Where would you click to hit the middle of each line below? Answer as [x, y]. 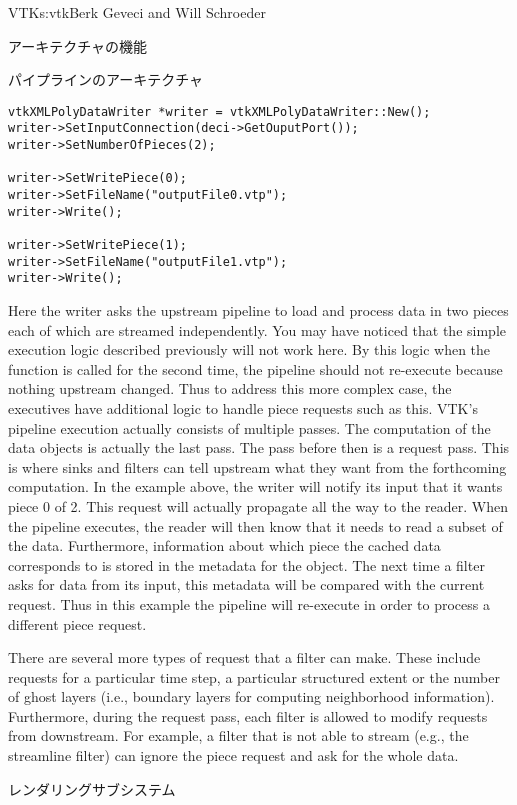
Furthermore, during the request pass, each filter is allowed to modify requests [248, 715]
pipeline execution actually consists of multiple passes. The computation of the [249, 427]
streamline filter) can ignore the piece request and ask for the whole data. [233, 755]
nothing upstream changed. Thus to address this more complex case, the [230, 388]
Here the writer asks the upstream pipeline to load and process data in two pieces [258, 310]
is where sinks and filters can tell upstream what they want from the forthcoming [257, 466]
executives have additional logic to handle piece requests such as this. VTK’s [243, 407]
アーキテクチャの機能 [78, 45]
